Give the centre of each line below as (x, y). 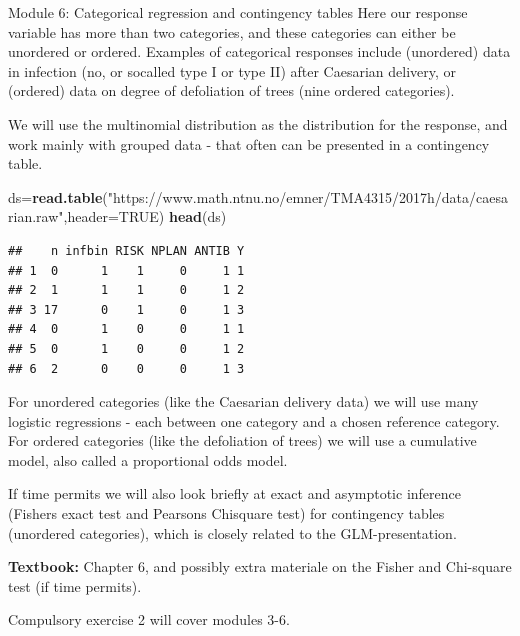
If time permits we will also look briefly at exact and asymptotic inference (234, 493)
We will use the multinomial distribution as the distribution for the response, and (258, 123)
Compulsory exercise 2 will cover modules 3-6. (149, 619)
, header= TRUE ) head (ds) (145, 216)
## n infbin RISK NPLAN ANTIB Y (126, 250)
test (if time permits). (75, 585)
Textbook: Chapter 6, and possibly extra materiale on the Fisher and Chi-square (260, 566)
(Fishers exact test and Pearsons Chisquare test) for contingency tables (226, 513)
